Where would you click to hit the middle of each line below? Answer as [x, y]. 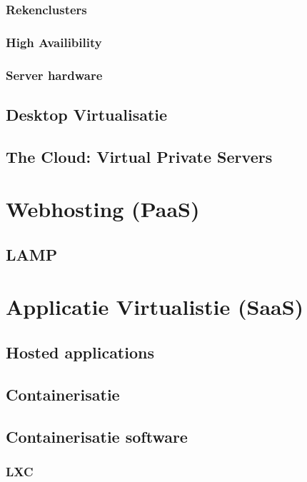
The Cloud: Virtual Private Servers [139, 156]
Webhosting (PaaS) [103, 209]
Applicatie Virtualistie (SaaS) [155, 307]
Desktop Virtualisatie [87, 114]
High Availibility [54, 42]
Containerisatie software [97, 436]
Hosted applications [80, 352]
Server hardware [54, 75]
